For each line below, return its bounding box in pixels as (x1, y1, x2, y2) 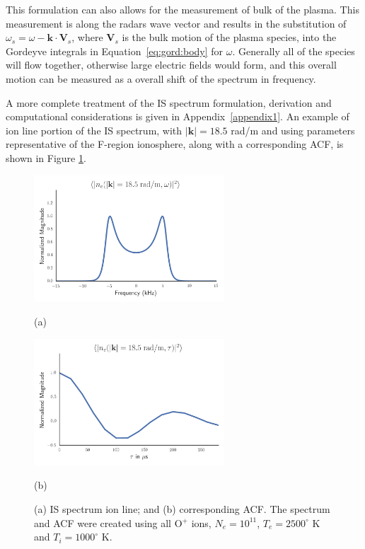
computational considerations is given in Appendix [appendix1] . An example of (6, 109, 349, 124)
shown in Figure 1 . (6, 150, 86, 165)
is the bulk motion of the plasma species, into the (122, 30, 337, 45)
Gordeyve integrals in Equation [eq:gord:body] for (6, 43, 224, 58)
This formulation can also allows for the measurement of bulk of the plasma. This (6, 2, 359, 16)
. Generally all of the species (232, 43, 355, 58)
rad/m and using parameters (231, 122, 355, 137)
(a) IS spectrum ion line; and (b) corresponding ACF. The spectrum (34, 501, 330, 516)
